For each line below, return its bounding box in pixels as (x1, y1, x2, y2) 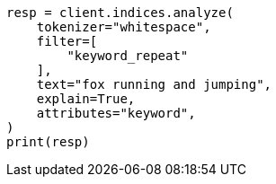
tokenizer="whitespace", (36, 20, 211, 34)
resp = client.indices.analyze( (6, 5, 234, 20)
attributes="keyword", (36, 106, 196, 120)
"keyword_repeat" (67, 48, 189, 63)
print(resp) (6, 135, 90, 149)
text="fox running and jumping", (36, 77, 272, 92)
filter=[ (36, 34, 98, 48)
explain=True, (36, 92, 136, 106)
